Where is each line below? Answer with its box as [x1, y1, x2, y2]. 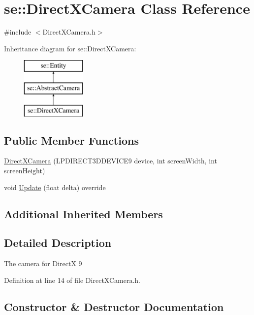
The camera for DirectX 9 [4, 258, 82, 269]
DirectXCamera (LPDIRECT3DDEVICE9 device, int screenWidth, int [4, 156, 218, 166]
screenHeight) [4, 165, 45, 176]
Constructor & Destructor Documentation [4, 299, 224, 314]
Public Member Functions [4, 132, 139, 148]
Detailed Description [4, 235, 112, 250]
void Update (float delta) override [4, 182, 106, 192]
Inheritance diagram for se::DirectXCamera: [4, 43, 136, 53]
